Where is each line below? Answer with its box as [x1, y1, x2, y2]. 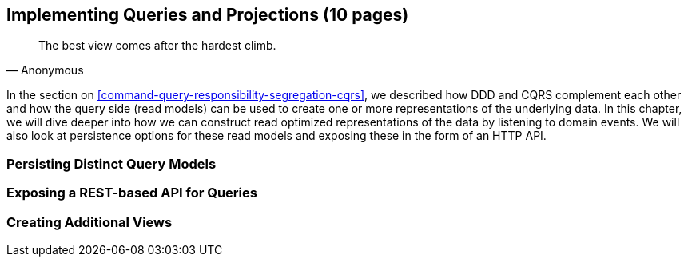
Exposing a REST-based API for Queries [6, 185, 257, 201]
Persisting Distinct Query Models [6, 155, 217, 172]
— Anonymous [6, 63, 84, 78]
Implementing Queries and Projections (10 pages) [6, 5, 409, 25]
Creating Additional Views [6, 213, 173, 230]
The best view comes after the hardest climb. [38, 38, 276, 53]
